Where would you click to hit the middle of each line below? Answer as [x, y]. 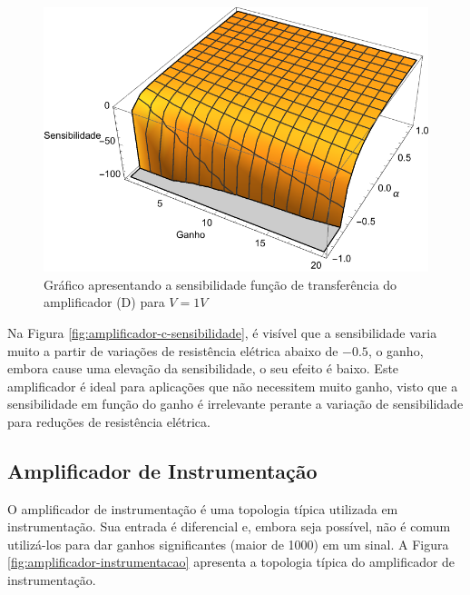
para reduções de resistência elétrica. [109, 421]
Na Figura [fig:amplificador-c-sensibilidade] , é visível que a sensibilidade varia [222, 332]
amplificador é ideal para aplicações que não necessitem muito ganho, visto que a [233, 386]
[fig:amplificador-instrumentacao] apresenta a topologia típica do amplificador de [231, 562]
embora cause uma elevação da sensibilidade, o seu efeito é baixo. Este [203, 368]
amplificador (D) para [104, 302]
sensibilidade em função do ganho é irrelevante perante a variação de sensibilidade [235, 404]
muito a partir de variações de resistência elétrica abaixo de [173, 350]
